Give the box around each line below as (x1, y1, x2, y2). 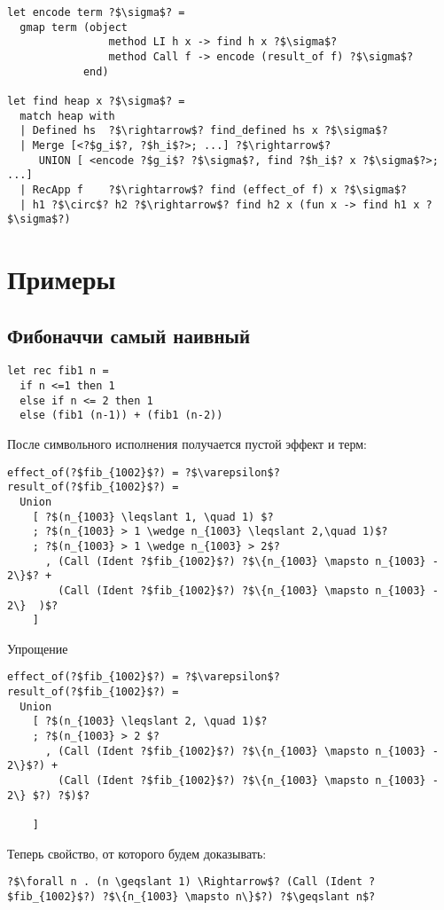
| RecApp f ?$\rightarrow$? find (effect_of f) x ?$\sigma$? (19, 183, 408, 196)
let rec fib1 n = (7, 365, 109, 378)
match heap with (19, 109, 115, 122)
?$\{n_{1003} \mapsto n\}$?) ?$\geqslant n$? (102, 890, 376, 903)
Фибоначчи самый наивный (7, 321, 251, 349)
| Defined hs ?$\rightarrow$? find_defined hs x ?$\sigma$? (19, 124, 388, 137)
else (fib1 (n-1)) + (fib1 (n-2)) (19, 409, 223, 422)
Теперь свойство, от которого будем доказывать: (7, 843, 267, 862)
